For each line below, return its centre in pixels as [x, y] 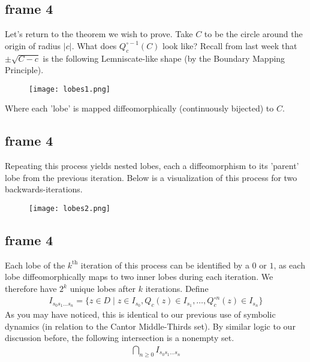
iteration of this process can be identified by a [165, 265]
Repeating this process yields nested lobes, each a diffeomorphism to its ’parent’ [152, 166]
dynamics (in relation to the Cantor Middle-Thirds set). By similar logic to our [150, 326]
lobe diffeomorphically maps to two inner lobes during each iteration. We [139, 277]
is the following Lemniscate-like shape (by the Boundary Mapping [164, 58]
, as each [289, 265]
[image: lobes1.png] [70, 89]
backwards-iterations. [44, 189]
